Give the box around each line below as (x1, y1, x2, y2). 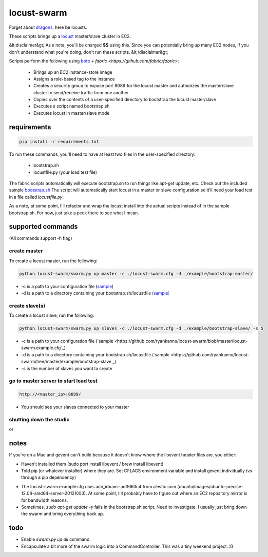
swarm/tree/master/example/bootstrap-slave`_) (21, 359, 116, 365)
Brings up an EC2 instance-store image (33, 69, 113, 75)
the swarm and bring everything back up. (21, 511, 104, 517)
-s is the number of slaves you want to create (21, 365, 113, 371)
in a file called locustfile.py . (9, 194, 64, 200)
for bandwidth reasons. (21, 497, 68, 503)
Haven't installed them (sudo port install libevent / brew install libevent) (21, 461, 164, 467)
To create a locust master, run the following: (9, 258, 97, 264)
